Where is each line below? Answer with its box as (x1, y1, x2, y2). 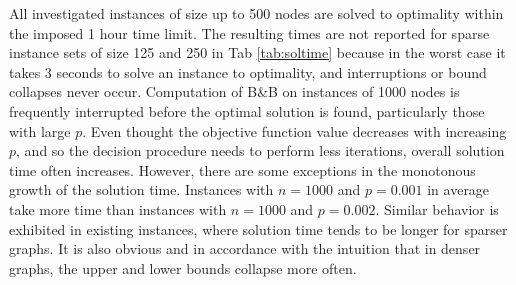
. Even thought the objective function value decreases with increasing (82, 120, 507, 141)
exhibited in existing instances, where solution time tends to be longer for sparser (9, 218, 508, 239)
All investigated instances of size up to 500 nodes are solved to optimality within (9, 3, 504, 23)
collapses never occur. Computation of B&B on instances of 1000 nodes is (9, 81, 460, 102)
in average (427, 179, 490, 200)
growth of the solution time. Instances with (9, 179, 274, 200)
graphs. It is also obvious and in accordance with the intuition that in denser (9, 238, 481, 259)
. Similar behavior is (375, 198, 499, 219)
